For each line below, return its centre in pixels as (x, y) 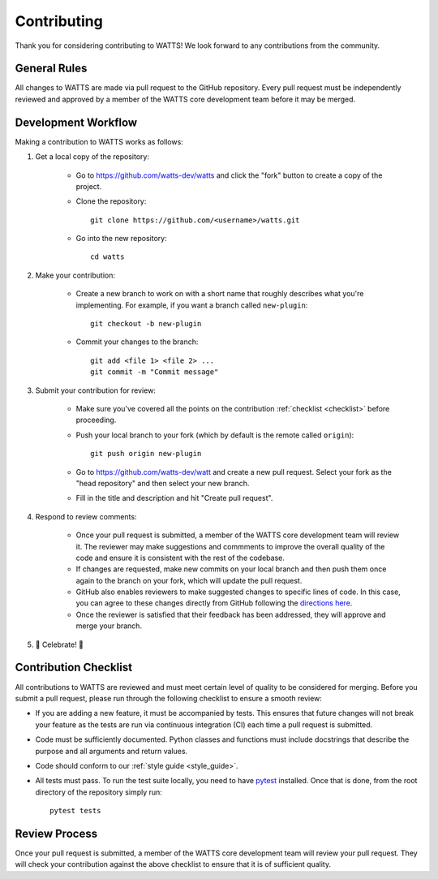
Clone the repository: (111, 201)
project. (89, 186)
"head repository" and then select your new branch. (163, 483)
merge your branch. (109, 626)
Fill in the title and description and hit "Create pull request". (174, 498)
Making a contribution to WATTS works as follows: (99, 141)
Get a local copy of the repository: (92, 157)
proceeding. (96, 420)
